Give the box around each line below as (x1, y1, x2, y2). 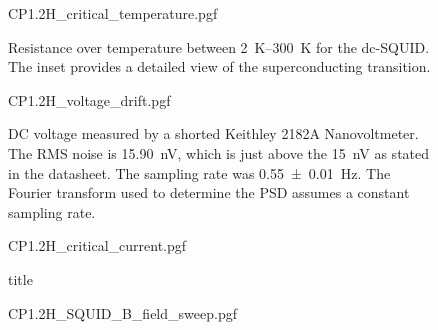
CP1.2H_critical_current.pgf (8, 235, 187, 256)
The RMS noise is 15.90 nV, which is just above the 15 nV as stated (8, 142, 430, 163)
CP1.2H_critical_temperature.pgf (8, 3, 218, 23)
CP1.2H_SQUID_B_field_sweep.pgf (8, 302, 237, 323)
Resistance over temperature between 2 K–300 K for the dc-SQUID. (8, 36, 430, 57)
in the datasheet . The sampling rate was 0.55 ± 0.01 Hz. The (8, 162, 391, 183)
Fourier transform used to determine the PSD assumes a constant (8, 182, 410, 203)
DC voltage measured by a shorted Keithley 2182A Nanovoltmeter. (8, 123, 419, 144)
